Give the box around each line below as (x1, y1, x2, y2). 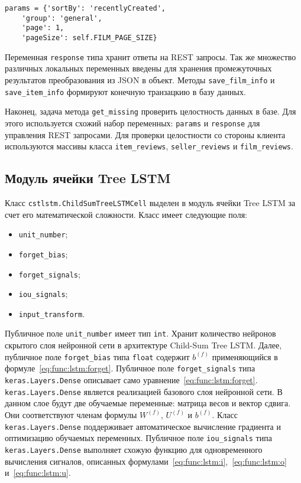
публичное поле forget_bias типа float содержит (5, 350, 190, 363)
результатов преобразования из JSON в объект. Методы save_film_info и (5, 73, 275, 86)
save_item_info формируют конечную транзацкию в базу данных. (5, 85, 246, 97)
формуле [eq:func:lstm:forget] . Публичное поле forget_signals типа (5, 362, 255, 374)
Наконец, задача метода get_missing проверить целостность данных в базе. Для (5, 105, 296, 118)
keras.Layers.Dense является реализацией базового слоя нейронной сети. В (5, 385, 283, 397)
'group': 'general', (21, 14, 102, 22)
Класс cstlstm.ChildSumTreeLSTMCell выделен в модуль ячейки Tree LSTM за (5, 196, 296, 208)
